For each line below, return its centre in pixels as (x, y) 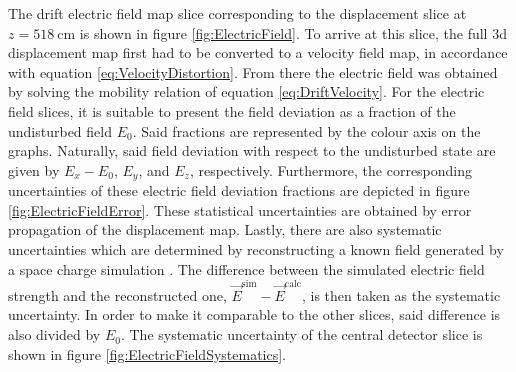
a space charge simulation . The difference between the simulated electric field (246, 268)
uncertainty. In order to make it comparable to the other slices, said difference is (254, 314)
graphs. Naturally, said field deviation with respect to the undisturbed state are (252, 150)
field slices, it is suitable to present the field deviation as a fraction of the (232, 110)
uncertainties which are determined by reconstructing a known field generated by (256, 248)
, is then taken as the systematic (401, 294)
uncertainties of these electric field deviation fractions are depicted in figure (239, 190)
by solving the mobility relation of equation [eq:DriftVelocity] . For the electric (246, 91)
